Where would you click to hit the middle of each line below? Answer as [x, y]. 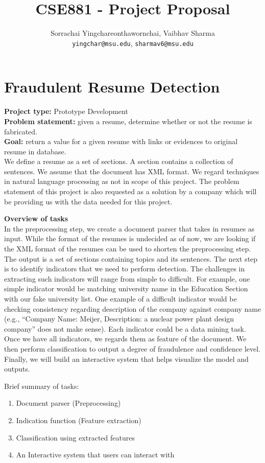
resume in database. [35, 151]
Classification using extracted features [75, 437]
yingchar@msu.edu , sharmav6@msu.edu [133, 43]
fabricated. [21, 131]
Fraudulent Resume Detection [112, 87]
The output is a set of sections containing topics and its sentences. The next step [131, 258]
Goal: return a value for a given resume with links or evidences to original [121, 141]
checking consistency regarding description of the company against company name [133, 308]
